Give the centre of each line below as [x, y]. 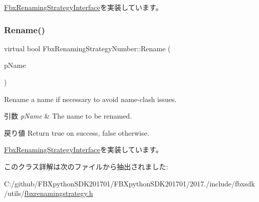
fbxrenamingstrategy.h [59, 193]
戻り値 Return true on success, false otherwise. [77, 132]
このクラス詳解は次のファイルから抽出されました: [86, 166]
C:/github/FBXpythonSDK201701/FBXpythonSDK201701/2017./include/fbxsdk [129, 183]
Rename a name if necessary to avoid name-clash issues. [90, 99]
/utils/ [14, 193]
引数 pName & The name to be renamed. [68, 116]
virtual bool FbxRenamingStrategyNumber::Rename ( [87, 48]
